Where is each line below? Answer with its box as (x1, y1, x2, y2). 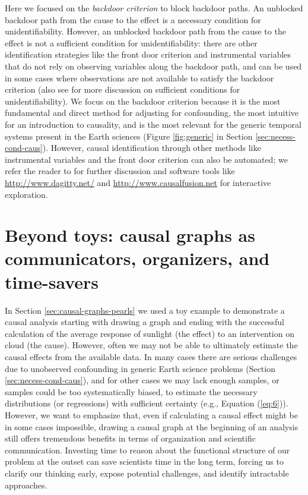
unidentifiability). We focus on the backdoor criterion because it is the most (5, 94, 281, 107)
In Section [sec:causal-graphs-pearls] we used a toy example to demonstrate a (5, 304, 285, 316)
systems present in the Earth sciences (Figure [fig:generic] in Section (5, 130, 253, 142)
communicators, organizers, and (5, 246, 270, 270)
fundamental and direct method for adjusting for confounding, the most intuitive (5, 106, 299, 119)
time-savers (5, 269, 99, 294)
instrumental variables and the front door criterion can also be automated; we (5, 153, 288, 165)
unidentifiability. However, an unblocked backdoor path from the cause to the (5, 25, 286, 37)
